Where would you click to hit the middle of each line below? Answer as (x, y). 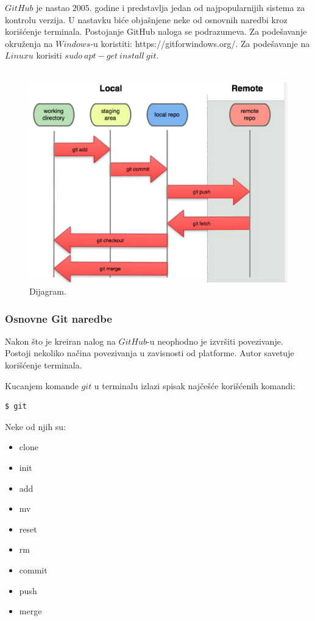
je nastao (53, 7)
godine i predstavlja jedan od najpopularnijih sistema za (200, 7)
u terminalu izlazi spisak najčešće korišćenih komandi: (195, 385)
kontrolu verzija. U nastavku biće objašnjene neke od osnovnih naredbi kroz (146, 19)
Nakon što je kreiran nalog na (60, 341)
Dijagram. (48, 291)
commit (33, 569)
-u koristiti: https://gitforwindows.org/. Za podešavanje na (200, 43)
